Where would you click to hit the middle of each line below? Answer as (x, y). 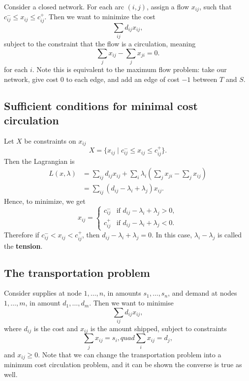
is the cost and (56, 328)
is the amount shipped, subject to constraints (158, 328)
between (205, 79)
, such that (215, 6)
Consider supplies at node (43, 293)
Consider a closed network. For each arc (64, 6)
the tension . (23, 246)
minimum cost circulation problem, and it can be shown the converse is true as (123, 364)
